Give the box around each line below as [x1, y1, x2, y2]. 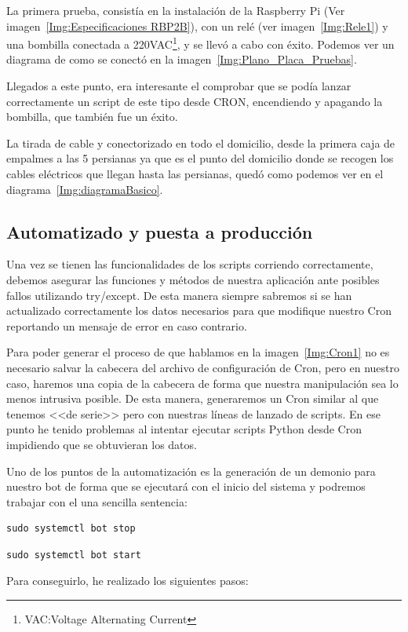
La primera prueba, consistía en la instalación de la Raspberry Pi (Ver [6, 2, 345, 18]
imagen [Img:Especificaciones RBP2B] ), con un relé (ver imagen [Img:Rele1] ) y [6, 17, 388, 34]
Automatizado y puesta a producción [6, 219, 313, 243]
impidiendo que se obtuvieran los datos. [6, 436, 197, 452]
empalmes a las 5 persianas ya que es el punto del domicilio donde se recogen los [6, 150, 394, 166]
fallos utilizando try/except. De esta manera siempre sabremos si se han [6, 287, 352, 303]
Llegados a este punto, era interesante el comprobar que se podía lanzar [6, 78, 352, 94]
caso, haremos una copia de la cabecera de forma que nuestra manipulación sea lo [6, 374, 399, 391]
